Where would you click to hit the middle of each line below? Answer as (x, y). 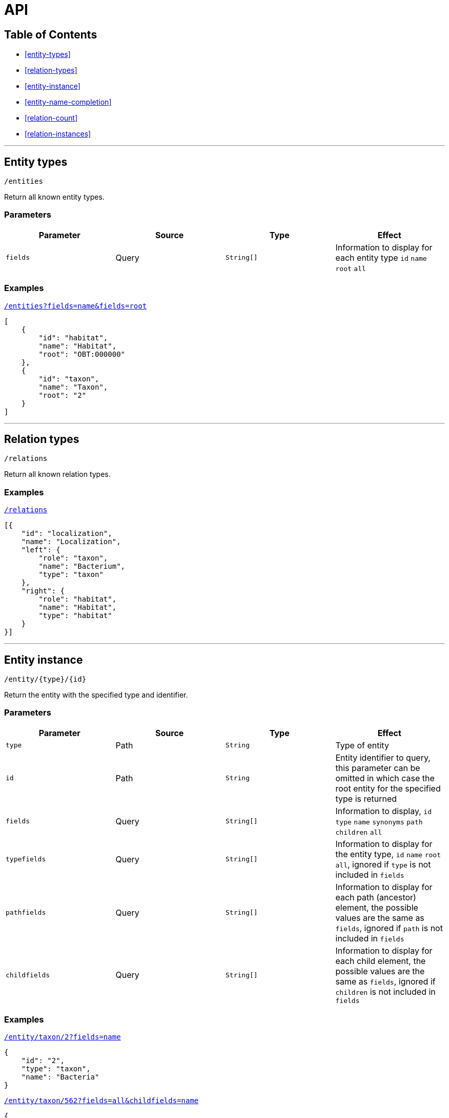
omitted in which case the (385, 778)
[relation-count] (51, 118)
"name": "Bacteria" (60, 1077)
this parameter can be (378, 768)
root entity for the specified (388, 788)
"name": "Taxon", (73, 387)
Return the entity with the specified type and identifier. (96, 695)
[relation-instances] (58, 134)
